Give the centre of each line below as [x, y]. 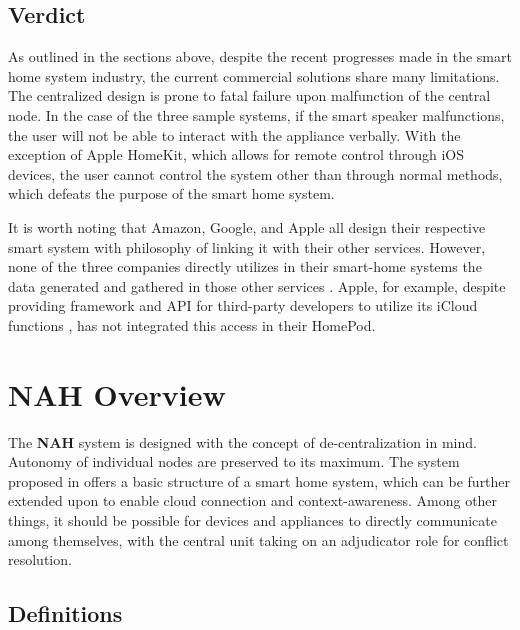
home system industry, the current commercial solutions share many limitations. [254, 75]
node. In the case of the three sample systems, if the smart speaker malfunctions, [256, 114]
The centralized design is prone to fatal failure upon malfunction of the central [249, 95]
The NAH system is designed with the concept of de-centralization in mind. [242, 441]
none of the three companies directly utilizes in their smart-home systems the [245, 266]
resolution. [40, 559]
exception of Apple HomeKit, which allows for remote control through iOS [236, 154]
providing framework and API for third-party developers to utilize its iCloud [243, 305]
